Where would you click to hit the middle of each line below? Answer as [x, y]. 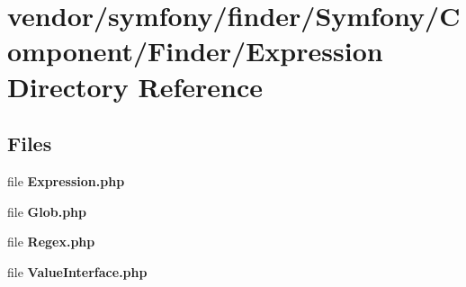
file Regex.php [51, 242]
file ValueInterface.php [77, 271]
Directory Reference [135, 86]
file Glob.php [47, 211]
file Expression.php [66, 180]
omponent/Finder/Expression [195, 51]
